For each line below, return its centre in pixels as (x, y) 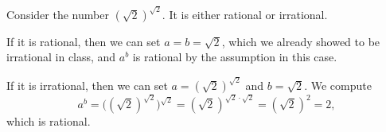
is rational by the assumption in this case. (235, 57)
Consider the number (58, 14)
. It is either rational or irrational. (245, 14)
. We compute (338, 85)
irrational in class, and (61, 57)
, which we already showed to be (301, 41)
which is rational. (49, 121)
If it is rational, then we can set (84, 41)
